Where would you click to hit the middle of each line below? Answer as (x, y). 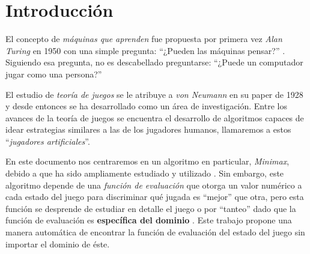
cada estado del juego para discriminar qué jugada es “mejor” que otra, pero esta (155, 197)
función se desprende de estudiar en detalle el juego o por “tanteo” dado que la (151, 208)
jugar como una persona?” (54, 74)
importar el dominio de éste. (58, 243)
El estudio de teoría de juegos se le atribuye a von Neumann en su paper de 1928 (154, 94)
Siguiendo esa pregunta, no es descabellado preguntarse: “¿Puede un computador (154, 62)
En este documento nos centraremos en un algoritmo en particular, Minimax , (147, 161)
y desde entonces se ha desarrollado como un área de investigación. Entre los (146, 106)
